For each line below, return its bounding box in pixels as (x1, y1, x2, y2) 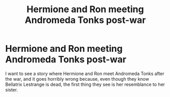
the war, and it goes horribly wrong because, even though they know (5, 76, 149, 82)
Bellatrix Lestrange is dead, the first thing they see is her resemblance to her (5, 81, 165, 87)
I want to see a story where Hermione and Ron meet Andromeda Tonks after (5, 70, 165, 77)
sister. (5, 86, 18, 92)
